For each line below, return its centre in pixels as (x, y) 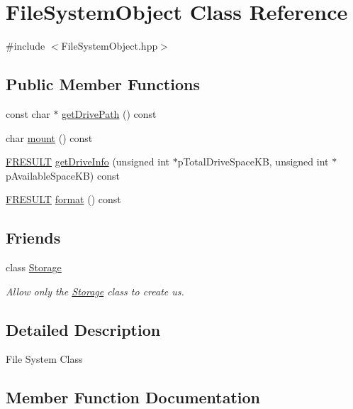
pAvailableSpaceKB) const (63, 175)
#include (26, 46)
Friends (33, 238)
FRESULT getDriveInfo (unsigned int (88, 162)
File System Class (44, 359)
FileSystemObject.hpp (110, 46)
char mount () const (49, 137)
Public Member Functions (103, 84)
